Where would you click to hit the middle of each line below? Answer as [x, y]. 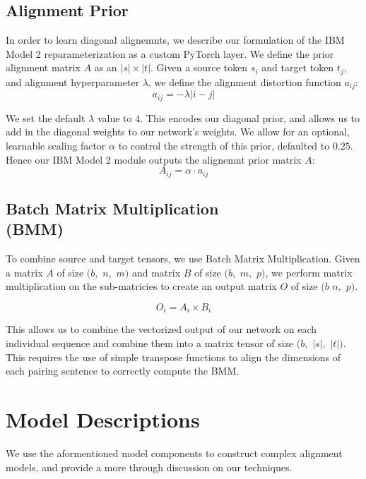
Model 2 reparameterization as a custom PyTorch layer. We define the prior [170, 53]
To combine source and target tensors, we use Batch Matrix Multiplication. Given [183, 259]
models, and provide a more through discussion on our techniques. [149, 467]
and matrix [156, 272]
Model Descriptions [103, 419]
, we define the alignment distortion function [244, 81]
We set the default [46, 117]
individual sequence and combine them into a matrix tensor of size [150, 343]
